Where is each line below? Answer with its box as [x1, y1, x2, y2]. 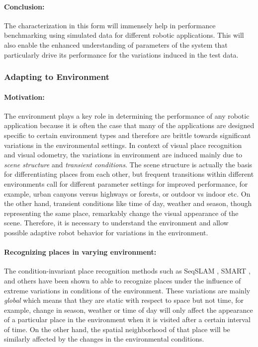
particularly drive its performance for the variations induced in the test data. [4, 49, 239, 60]
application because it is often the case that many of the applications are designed [4, 120, 255, 131]
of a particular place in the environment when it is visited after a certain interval [4, 314, 251, 325]
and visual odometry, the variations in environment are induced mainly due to [4, 149, 243, 160]
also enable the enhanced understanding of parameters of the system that [4, 39, 228, 50]
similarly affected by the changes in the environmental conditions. [4, 334, 204, 344]
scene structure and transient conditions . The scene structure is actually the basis [4, 159, 253, 169]
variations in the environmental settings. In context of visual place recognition [4, 139, 242, 150]
